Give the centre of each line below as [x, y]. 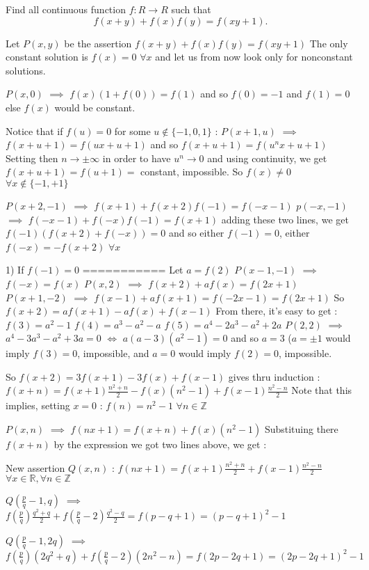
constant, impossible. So [192, 172]
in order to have [137, 158]
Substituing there [301, 429]
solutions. [26, 70]
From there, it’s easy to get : [277, 311]
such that [191, 9]
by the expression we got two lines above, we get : [160, 444]
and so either [196, 233]
